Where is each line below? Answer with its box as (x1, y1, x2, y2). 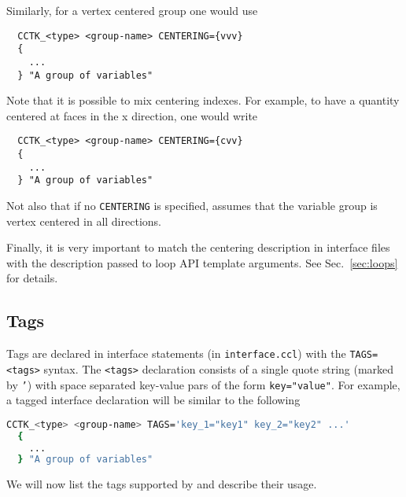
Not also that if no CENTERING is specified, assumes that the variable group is (6, 197, 378, 214)
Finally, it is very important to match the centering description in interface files (6, 239, 390, 256)
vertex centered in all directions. (6, 212, 161, 229)
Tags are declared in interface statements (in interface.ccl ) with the (6, 345, 346, 362)
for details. (6, 270, 58, 286)
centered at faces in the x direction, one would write (6, 107, 258, 123)
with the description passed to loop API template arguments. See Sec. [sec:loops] (6, 254, 398, 271)
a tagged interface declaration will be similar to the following (6, 392, 301, 408)
